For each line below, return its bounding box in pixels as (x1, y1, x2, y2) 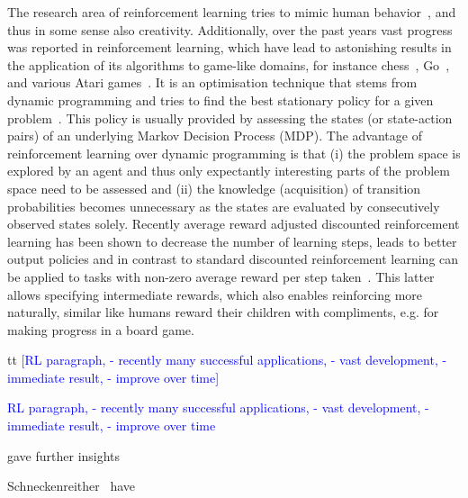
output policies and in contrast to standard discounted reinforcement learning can (7, 249, 459, 268)
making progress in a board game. (7, 320, 194, 339)
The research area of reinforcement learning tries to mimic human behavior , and (7, 3, 456, 21)
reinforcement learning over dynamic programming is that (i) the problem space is (7, 143, 461, 162)
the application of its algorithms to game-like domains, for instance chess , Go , (7, 55, 450, 74)
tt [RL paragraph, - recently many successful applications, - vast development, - (7, 350, 447, 369)
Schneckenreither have (7, 476, 136, 495)
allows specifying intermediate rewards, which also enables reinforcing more (7, 285, 423, 303)
